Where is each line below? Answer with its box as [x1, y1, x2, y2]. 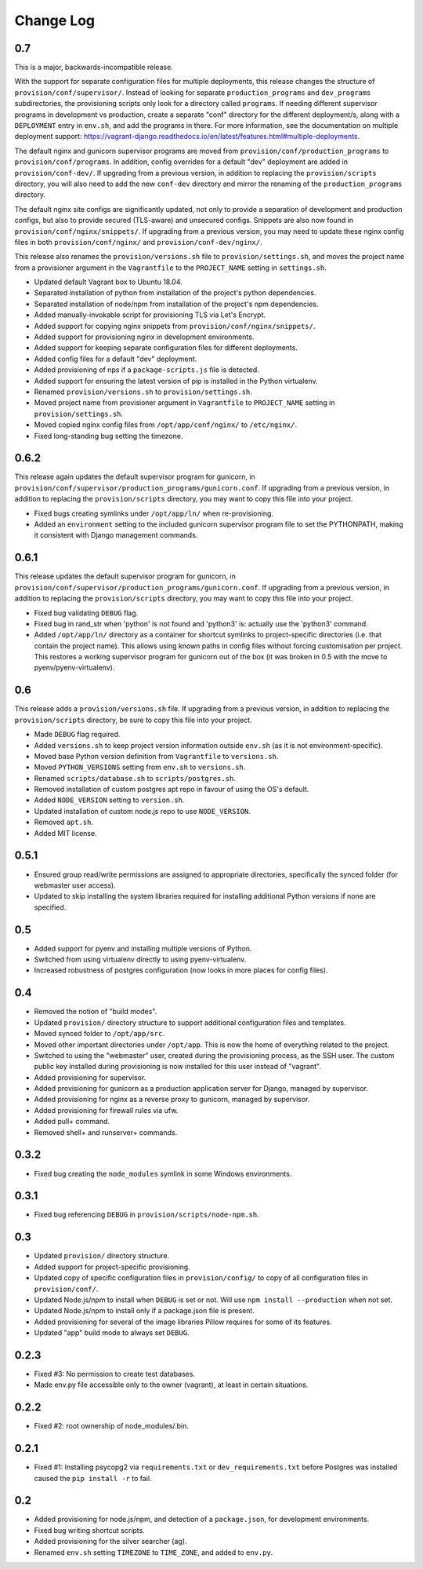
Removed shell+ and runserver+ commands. [34, 1127, 178, 1137]
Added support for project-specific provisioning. [34, 1262, 191, 1272]
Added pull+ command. [34, 1117, 110, 1126]
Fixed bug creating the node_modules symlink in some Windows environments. [34, 1169, 292, 1178]
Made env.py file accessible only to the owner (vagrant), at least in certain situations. [34, 1380, 309, 1389]
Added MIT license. [34, 828, 97, 837]
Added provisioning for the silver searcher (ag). [34, 1537, 187, 1546]
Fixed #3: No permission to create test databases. [34, 1369, 196, 1378]
